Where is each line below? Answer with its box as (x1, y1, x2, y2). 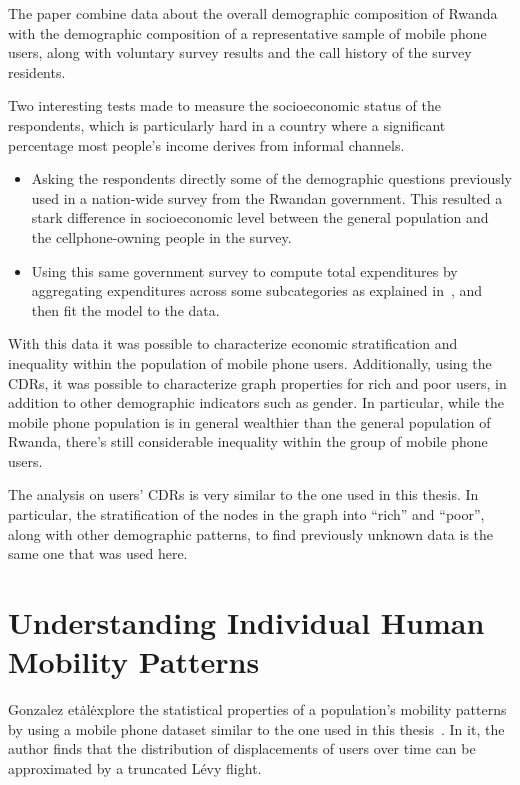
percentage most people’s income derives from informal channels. (8, 134, 405, 155)
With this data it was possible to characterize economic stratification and (8, 333, 458, 354)
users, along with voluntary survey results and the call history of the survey (8, 42, 472, 63)
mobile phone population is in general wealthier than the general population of (8, 411, 491, 432)
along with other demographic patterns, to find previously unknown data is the (8, 523, 494, 544)
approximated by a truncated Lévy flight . (8, 757, 262, 778)
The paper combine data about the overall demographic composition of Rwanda (8, 3, 498, 23)
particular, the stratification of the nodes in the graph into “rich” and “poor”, (8, 504, 485, 525)
